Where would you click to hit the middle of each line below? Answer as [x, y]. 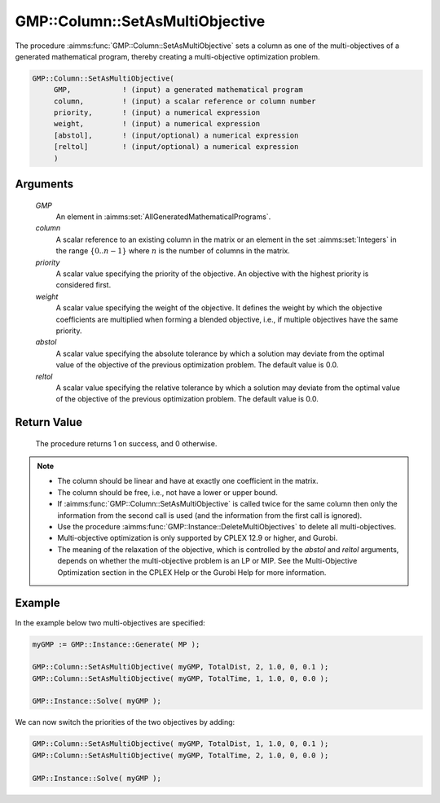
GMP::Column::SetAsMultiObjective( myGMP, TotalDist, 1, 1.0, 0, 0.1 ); [180, 744]
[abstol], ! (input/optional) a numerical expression [176, 135]
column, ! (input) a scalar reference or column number [185, 101]
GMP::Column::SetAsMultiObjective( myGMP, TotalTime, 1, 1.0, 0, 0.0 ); [180, 678]
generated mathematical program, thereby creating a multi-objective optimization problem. [167, 56]
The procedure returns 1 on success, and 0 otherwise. [126, 443]
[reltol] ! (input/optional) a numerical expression [176, 147]
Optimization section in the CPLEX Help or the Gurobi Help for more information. [192, 572]
